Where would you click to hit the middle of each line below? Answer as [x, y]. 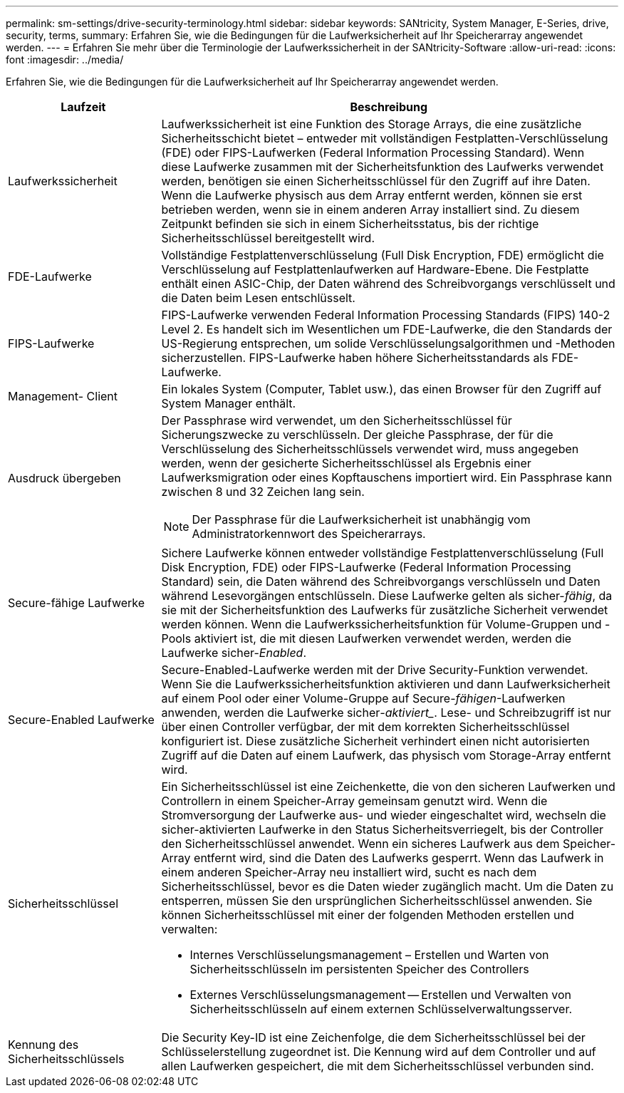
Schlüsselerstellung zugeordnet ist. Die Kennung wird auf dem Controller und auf [379, 1052]
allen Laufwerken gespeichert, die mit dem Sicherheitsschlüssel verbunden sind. [378, 1066]
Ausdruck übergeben [64, 478]
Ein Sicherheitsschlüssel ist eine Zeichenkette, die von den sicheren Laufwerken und [388, 787]
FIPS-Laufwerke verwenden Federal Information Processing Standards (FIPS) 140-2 [386, 315]
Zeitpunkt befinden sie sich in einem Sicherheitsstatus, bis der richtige [350, 224]
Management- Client [63, 396]
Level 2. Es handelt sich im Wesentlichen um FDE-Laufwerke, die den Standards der [387, 329]
